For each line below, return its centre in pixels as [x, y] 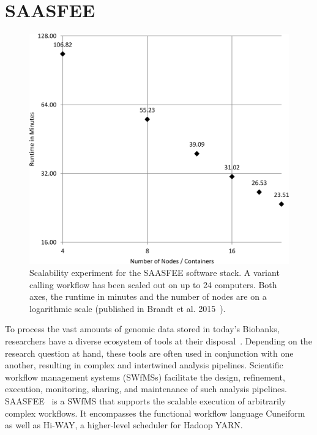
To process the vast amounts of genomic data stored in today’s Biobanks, [142, 329]
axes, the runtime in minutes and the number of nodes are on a [148, 296]
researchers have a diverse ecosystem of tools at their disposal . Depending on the [158, 341]
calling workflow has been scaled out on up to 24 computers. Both [153, 284]
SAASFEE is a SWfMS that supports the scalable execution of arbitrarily [146, 401]
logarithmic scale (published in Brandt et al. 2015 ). [128, 308]
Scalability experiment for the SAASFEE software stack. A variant [155, 273]
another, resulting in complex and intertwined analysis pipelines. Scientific [144, 365]
